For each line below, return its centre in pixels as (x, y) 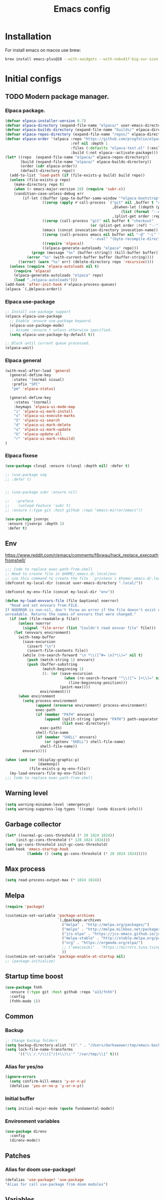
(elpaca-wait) (20, 348)
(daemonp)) (49, 764)
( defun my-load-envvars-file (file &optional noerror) (62, 600)
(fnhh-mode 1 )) (25, 1001)
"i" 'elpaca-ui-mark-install (43, 411)
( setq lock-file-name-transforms (39, 1050)
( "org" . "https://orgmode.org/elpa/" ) (102, 943)
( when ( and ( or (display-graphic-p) (42, 760)
